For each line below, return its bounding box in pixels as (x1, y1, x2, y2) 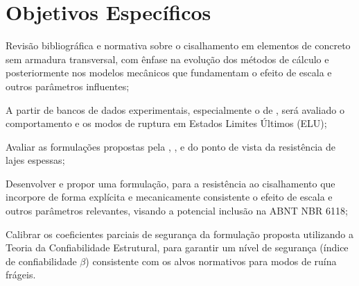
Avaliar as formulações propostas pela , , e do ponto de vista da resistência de (6, 139, 335, 153)
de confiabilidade (6, 253, 77, 268)
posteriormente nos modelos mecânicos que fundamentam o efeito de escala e (6, 65, 332, 80)
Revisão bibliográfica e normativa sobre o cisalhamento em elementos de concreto (6, 38, 351, 53)
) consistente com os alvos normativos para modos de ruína (85, 253, 337, 268)
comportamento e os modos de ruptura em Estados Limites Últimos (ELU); (6, 116, 327, 131)
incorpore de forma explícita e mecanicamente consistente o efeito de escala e (6, 190, 333, 204)
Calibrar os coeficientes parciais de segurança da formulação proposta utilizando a (6, 226, 353, 241)
